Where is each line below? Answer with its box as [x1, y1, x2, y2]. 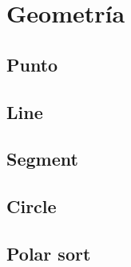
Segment [6, 146, 78, 171]
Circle [6, 194, 57, 219]
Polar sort [6, 240, 91, 265]
